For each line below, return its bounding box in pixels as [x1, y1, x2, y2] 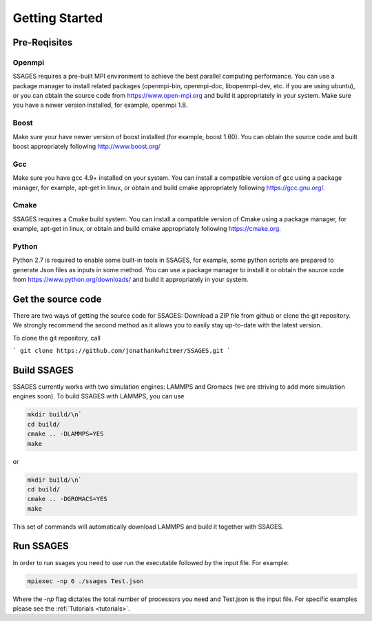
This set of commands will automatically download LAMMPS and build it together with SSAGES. [12, 522, 284, 531]
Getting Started [12, 10, 103, 26]
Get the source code [12, 293, 102, 305]
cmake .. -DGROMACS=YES [27, 495, 108, 503]
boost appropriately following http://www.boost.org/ [12, 142, 161, 151]
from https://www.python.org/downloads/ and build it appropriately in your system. [12, 276, 249, 283]
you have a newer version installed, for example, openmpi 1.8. [12, 101, 188, 110]
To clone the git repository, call [12, 334, 101, 342]
